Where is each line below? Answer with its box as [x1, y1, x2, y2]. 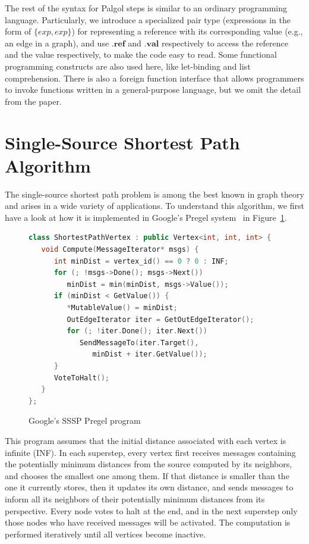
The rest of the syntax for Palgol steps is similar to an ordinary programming [5, 2, 287, 14]
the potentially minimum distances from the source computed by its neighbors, [5, 458, 292, 470]
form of [5, 25, 31, 37]
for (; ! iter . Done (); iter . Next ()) [67, 327, 207, 336]
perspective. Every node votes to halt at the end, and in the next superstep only [5, 504, 298, 517]
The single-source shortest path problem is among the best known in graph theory [5, 187, 304, 200]
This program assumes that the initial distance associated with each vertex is [5, 434, 286, 446]
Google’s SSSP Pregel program [29, 414, 141, 427]
